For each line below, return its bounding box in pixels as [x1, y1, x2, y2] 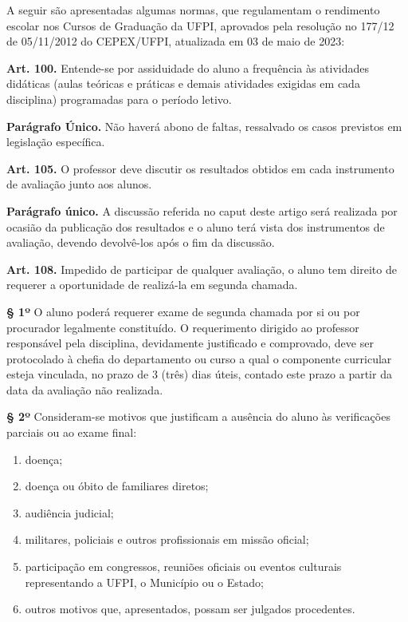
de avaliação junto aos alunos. [6, 176, 152, 192]
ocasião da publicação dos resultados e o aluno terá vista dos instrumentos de [6, 218, 385, 235]
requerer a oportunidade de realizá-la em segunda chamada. [6, 276, 298, 293]
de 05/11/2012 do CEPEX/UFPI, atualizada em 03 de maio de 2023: [6, 33, 345, 50]
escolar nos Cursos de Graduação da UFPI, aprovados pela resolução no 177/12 [6, 17, 394, 34]
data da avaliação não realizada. [6, 381, 163, 398]
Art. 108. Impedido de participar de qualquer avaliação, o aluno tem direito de [6, 260, 397, 277]
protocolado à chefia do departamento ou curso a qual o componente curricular [6, 350, 392, 366]
